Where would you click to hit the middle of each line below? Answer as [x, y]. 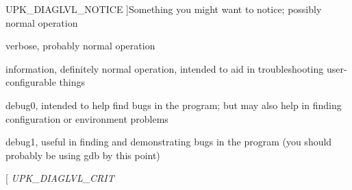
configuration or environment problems [87, 118]
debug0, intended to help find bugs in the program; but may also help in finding [174, 105]
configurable [31, 82]
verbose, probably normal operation [80, 46]
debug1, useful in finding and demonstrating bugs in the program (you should [169, 142]
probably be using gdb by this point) [83, 155]
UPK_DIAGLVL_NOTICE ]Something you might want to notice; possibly [164, 9]
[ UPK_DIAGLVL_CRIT [60, 178]
